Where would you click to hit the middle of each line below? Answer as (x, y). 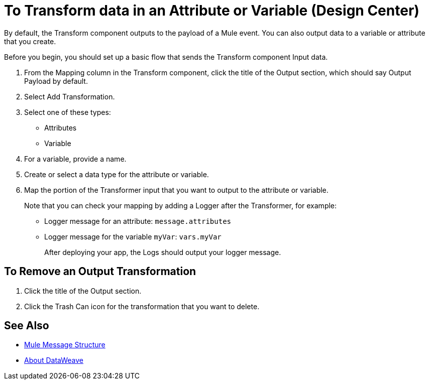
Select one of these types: (68, 112)
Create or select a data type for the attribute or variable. (117, 174)
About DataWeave (54, 360)
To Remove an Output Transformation (100, 272)
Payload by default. (56, 81)
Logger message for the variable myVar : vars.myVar (133, 236)
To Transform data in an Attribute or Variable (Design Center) (212, 11)
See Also (27, 326)
